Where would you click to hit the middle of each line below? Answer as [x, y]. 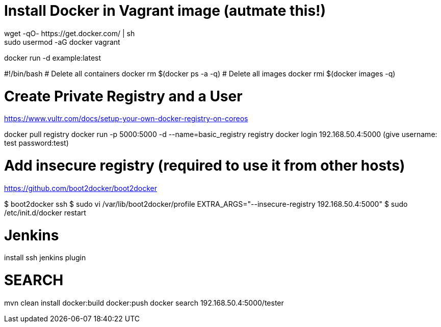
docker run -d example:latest [53, 58]
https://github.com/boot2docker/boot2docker [81, 188]
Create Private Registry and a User [123, 96]
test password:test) [36, 143]
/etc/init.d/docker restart [45, 212]
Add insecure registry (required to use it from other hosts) [205, 166]
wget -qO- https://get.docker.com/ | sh [70, 33]
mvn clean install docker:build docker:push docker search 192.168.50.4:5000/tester [144, 303]
